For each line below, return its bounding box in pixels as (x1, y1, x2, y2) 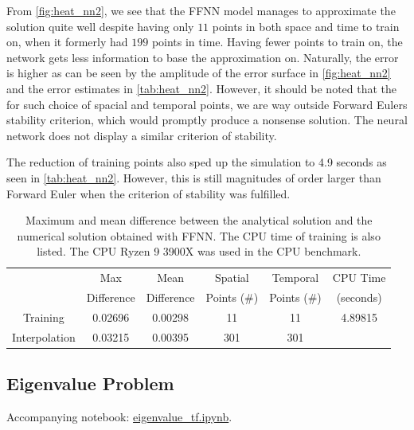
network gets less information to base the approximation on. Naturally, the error (6, 49, 399, 65)
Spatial (214, 269, 249, 286)
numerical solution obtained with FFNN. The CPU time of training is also (17, 227, 381, 244)
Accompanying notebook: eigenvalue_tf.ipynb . (6, 408, 232, 424)
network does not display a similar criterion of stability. (6, 127, 277, 143)
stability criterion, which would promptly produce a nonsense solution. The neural (6, 111, 408, 128)
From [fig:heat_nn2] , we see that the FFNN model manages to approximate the (6, 2, 396, 18)
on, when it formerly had (6, 33, 128, 50)
